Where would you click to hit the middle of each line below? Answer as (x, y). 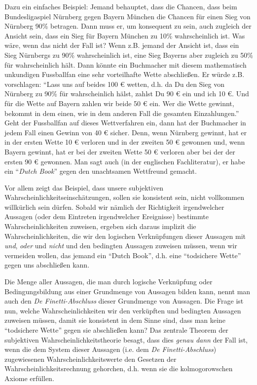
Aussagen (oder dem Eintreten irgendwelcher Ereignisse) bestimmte (107, 216)
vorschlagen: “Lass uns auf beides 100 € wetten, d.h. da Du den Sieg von (114, 84)
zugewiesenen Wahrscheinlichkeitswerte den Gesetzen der (91, 359)
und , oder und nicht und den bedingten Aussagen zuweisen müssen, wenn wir (121, 246)
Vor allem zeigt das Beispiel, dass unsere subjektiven (84, 187)
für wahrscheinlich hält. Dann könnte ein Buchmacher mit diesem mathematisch (126, 64)
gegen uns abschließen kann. (47, 265)
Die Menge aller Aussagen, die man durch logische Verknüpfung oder (109, 282)
